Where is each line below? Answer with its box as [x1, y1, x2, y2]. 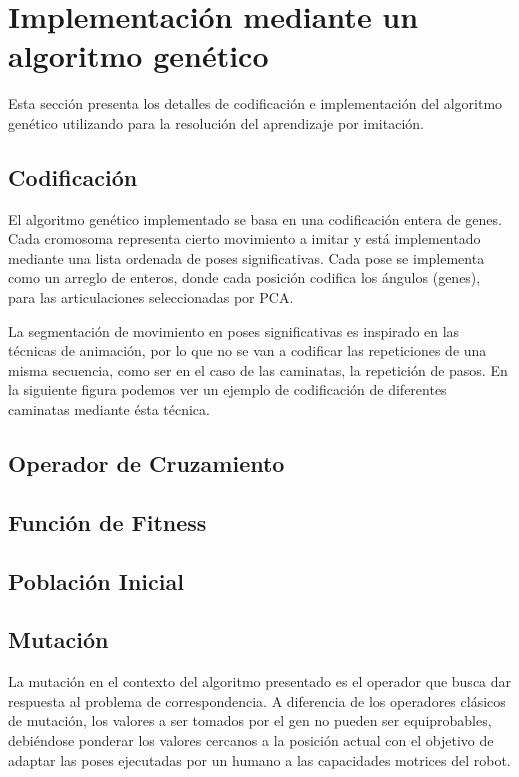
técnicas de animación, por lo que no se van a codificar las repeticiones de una [8, 340, 487, 361]
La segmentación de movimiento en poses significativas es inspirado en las [8, 320, 460, 341]
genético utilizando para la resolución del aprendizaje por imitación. [8, 112, 424, 133]
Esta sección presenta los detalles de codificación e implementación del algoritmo [8, 93, 503, 114]
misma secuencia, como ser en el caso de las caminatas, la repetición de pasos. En [8, 359, 508, 380]
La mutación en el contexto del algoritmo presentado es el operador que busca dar [8, 671, 512, 692]
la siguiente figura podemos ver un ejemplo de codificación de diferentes [8, 379, 447, 400]
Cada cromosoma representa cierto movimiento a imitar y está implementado [8, 228, 481, 249]
